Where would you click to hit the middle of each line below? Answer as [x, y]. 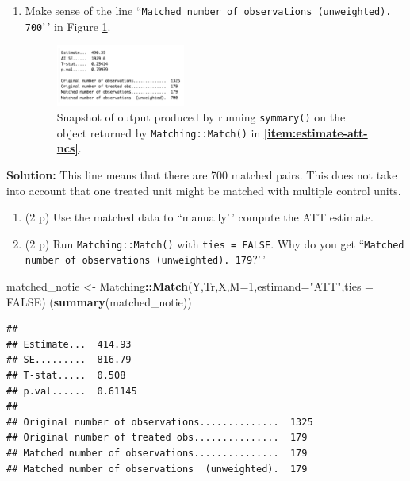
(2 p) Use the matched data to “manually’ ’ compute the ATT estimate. [199, 217]
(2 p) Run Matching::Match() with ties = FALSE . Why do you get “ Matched [215, 243]
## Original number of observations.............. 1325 [160, 422]
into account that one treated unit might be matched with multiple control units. [204, 190]
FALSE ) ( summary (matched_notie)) [99, 301]
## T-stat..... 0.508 [66, 376]
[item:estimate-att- [316, 132]
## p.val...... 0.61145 [72, 391]
